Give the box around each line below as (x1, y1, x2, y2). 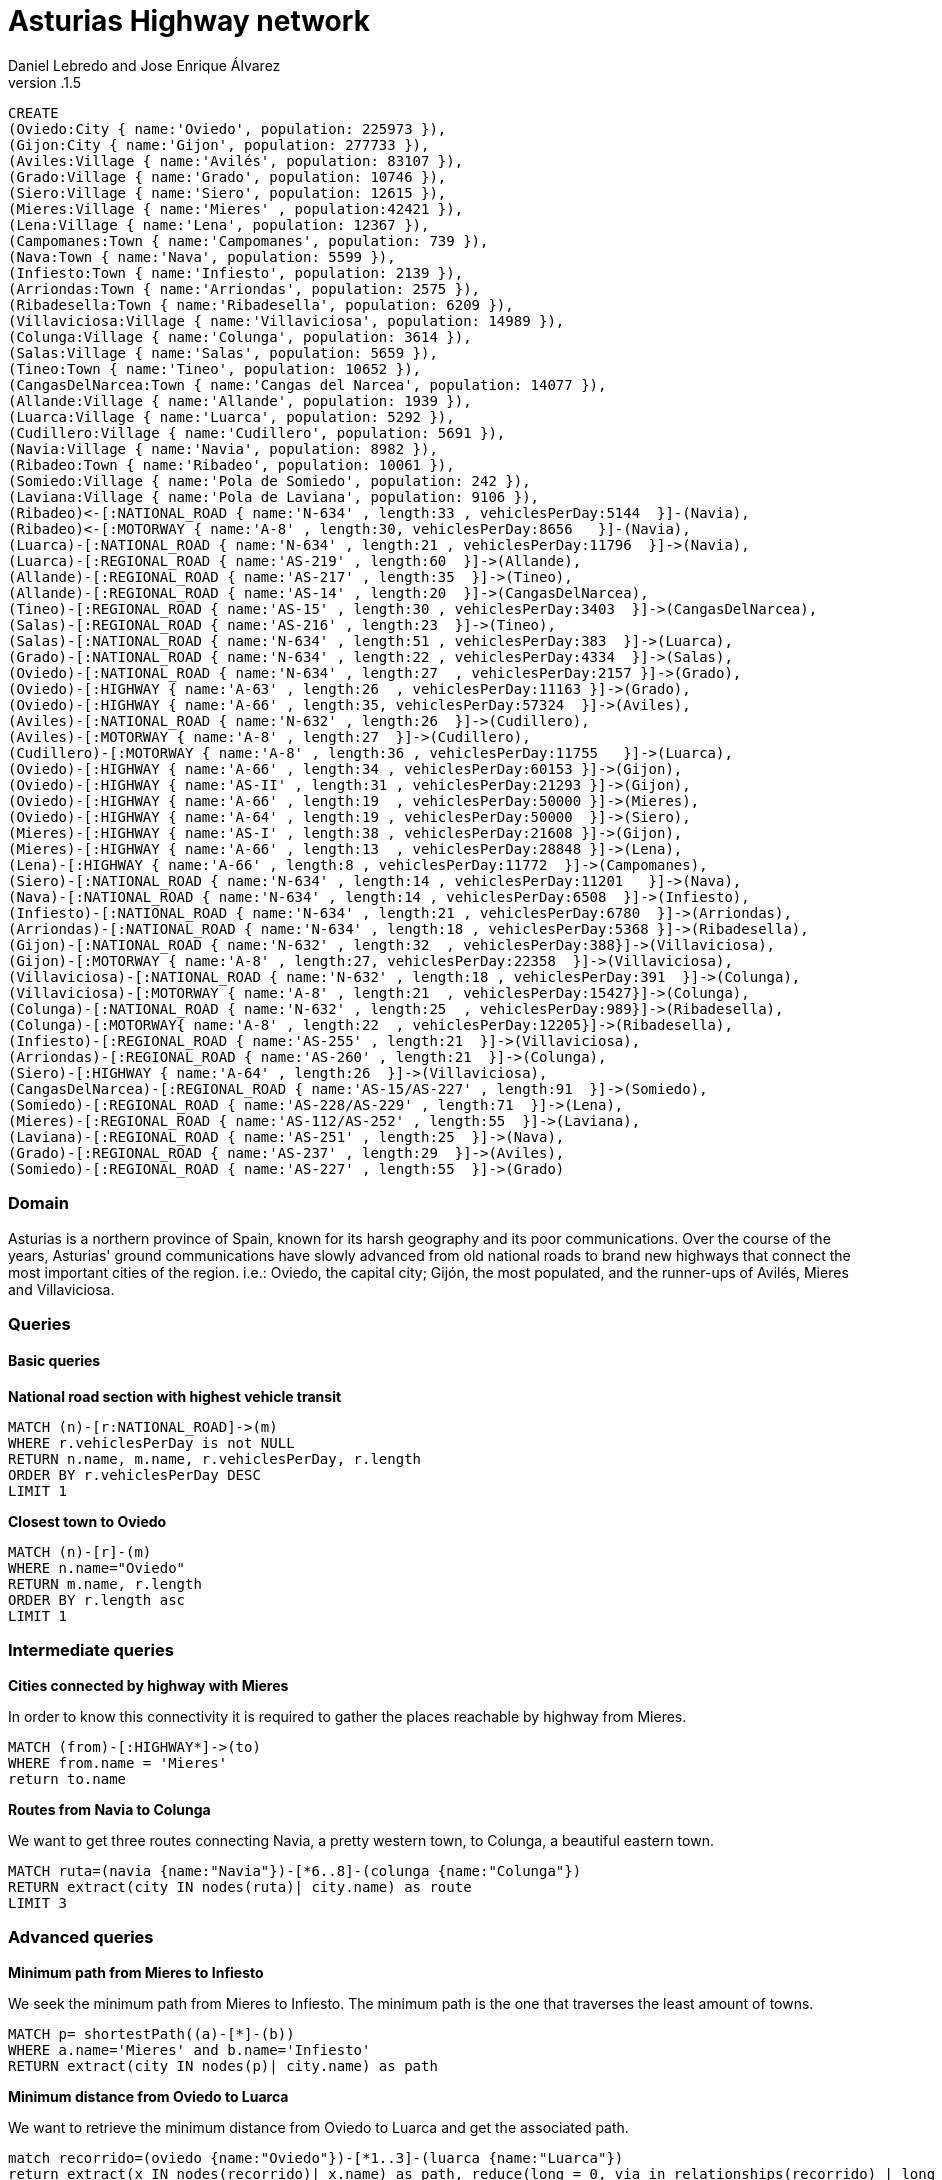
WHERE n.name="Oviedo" (8, 1560, 186, 1577)
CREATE (8, 104, 59, 121)
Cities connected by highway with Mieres (8, 1676, 289, 1694)
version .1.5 (8, 73, 82, 91)
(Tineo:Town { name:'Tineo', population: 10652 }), (8, 360, 422, 377)
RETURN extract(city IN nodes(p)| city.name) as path (8, 2057, 438, 2074)
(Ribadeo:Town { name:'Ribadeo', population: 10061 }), (8, 456, 455, 473)
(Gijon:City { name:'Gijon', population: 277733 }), (8, 136, 430, 153)
